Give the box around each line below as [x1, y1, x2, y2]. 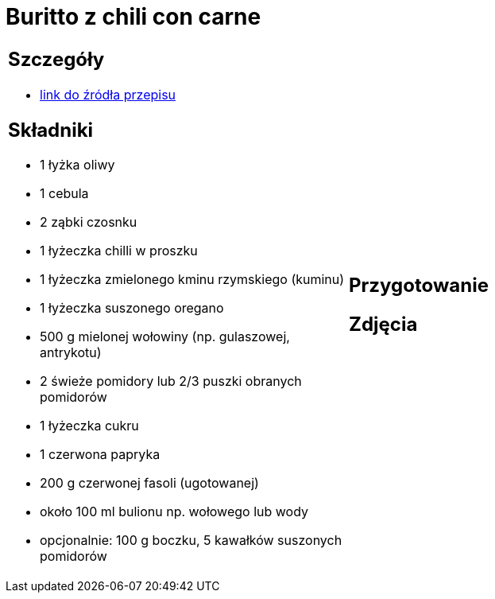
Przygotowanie [349, 273, 489, 297]
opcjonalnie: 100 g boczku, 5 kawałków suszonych [40, 532, 342, 549]
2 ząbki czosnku [40, 214, 137, 231]
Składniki [8, 118, 94, 142]
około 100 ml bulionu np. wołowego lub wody [40, 504, 309, 520]
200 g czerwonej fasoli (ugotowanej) [40, 475, 259, 492]
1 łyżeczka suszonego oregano [40, 300, 224, 317]
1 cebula [40, 185, 89, 202]
